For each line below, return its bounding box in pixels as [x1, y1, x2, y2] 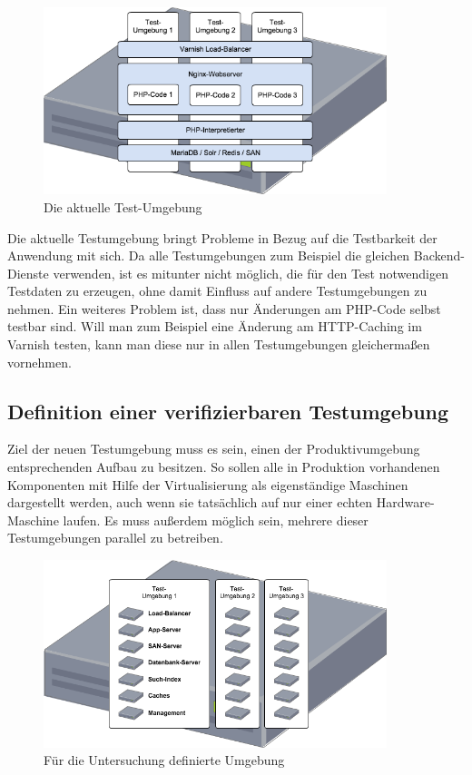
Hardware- [376, 493, 435, 512]
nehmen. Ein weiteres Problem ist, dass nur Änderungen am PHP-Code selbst [7, 299, 441, 318]
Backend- [413, 246, 465, 265]
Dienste [7, 263, 49, 282]
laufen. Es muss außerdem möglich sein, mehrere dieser [63, 510, 369, 529]
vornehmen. [7, 352, 72, 371]
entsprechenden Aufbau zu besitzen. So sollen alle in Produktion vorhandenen [7, 457, 440, 476]
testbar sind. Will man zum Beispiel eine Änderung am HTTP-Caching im [7, 317, 422, 336]
